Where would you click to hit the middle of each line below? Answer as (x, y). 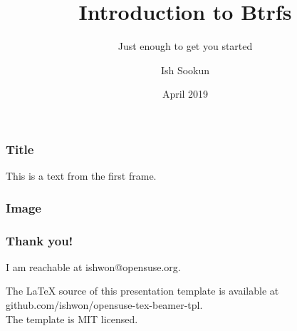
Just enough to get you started (185, 46)
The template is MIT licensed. (72, 319)
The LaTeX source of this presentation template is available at (142, 291)
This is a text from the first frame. (81, 176)
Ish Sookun (185, 70)
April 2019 (185, 94)
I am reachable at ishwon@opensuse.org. (93, 266)
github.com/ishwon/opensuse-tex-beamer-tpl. (104, 305)
